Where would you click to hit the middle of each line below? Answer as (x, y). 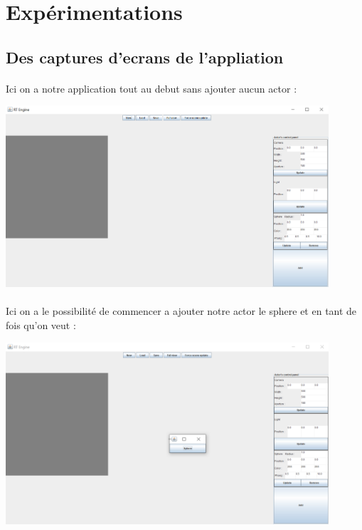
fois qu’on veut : (41, 325)
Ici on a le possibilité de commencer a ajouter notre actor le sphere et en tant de (181, 311)
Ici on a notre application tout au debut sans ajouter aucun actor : (151, 88)
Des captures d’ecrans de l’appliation (145, 57)
